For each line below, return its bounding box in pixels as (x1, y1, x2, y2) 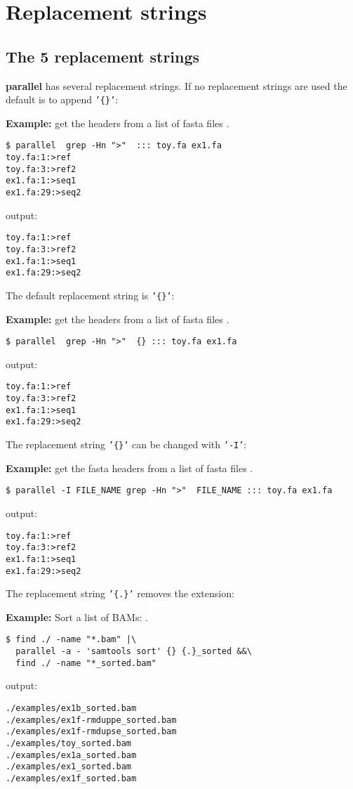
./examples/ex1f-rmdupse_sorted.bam (6, 726, 177, 737)
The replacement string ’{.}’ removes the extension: (6, 586, 234, 601)
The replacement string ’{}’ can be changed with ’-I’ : (6, 437, 247, 452)
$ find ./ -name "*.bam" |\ (6, 634, 137, 645)
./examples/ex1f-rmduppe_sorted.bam (6, 715, 177, 725)
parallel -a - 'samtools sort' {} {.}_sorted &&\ (15, 646, 252, 657)
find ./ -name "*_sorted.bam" (15, 658, 156, 668)
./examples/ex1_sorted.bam (6, 762, 131, 772)
